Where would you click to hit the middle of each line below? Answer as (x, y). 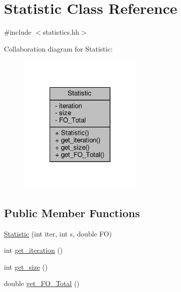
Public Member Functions (72, 212)
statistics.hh (61, 32)
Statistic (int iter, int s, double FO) (58, 233)
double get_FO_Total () (42, 283)
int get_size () (26, 266)
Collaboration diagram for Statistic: (58, 48)
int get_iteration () (33, 250)
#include (18, 32)
